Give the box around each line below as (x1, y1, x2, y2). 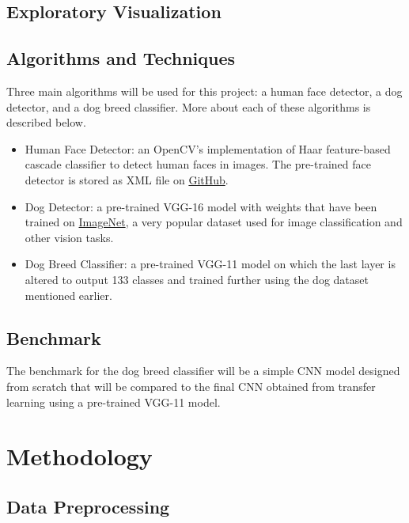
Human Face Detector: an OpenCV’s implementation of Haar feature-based (25, 140, 391, 157)
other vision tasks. (25, 229, 114, 245)
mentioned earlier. (25, 286, 112, 303)
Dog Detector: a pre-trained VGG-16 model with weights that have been (25, 198, 377, 214)
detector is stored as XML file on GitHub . (25, 171, 229, 188)
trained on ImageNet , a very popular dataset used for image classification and (25, 214, 403, 230)
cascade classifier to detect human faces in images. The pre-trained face (25, 156, 371, 172)
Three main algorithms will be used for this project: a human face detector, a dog (6, 82, 403, 99)
